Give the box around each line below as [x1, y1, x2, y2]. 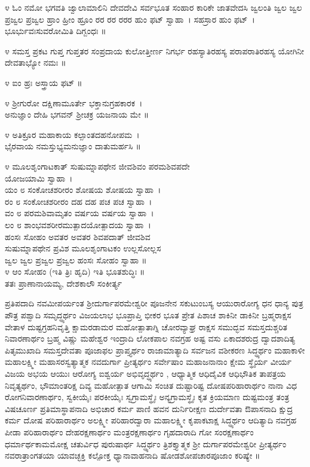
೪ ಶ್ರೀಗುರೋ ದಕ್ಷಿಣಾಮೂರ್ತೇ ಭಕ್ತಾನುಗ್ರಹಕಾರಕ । [5, 96, 143, 109]
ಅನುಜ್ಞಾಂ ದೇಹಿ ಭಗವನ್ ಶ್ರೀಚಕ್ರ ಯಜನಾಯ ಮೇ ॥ [5, 108, 149, 121]
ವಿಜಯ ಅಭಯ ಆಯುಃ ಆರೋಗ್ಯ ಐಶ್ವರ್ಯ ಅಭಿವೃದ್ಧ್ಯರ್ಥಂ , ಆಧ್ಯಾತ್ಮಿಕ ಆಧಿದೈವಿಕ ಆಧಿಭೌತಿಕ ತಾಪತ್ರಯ [5, 367, 286, 380]
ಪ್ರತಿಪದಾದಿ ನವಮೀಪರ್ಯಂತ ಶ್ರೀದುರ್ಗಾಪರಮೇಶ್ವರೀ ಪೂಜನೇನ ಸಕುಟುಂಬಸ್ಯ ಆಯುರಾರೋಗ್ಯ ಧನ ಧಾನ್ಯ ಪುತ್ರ [5, 297, 303, 309]
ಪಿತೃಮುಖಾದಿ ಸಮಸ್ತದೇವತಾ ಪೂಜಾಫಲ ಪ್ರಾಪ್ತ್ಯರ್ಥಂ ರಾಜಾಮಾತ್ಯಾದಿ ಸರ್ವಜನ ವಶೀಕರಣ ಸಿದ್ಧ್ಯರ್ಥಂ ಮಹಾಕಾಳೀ [5, 343, 305, 356]
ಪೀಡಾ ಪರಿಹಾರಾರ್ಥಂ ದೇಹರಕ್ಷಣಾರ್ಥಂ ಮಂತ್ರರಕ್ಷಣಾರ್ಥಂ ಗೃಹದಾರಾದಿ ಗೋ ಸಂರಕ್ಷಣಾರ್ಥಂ [5, 426, 254, 438]
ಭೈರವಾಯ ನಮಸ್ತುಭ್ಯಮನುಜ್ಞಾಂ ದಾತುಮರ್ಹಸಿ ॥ [5, 140, 141, 152]
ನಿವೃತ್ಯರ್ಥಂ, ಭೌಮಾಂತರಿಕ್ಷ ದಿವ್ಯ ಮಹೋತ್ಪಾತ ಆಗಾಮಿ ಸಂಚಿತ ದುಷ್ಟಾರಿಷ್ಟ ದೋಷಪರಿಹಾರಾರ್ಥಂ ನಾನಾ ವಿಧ [5, 379, 297, 391]
